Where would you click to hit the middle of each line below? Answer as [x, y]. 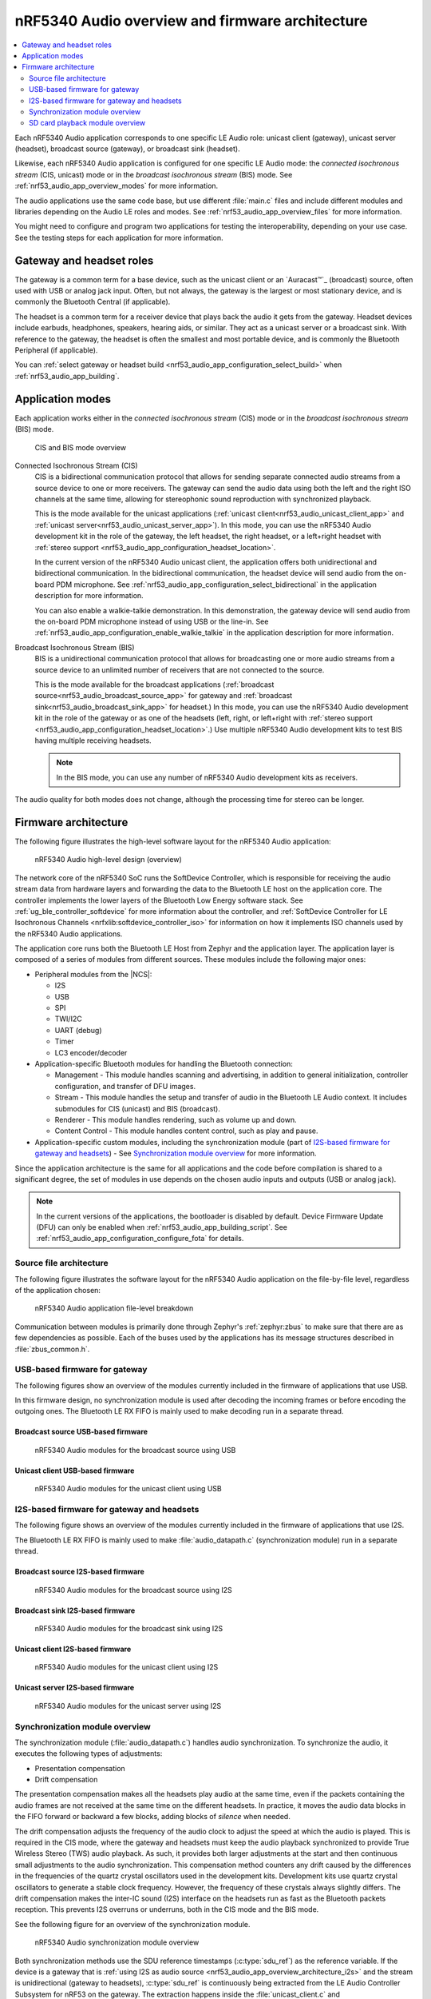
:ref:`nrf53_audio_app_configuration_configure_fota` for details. [140, 1239]
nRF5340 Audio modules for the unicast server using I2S [128, 1706]
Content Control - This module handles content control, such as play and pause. [186, 1131]
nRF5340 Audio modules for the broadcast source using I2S [134, 1590]
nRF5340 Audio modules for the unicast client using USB [129, 1489]
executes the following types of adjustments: [89, 1754]
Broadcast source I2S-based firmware [80, 1572]
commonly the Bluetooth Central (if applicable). [93, 302]
